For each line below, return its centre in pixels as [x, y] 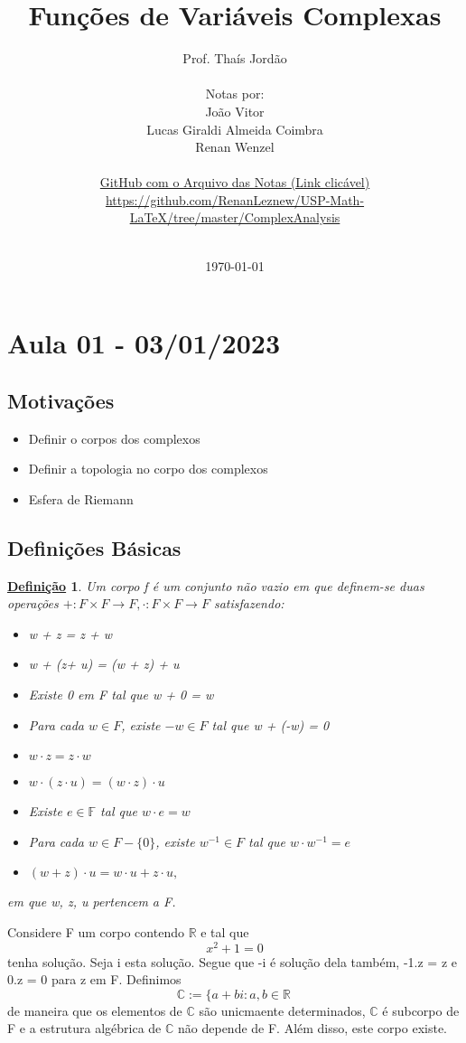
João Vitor [235, 111]
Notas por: [235, 94]
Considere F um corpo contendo [96, 931]
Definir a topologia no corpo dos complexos [148, 469]
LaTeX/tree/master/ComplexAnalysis [235, 217]
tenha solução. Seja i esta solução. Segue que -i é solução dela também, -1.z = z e [232, 961]
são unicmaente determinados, [282, 1010]
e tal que [225, 931]
